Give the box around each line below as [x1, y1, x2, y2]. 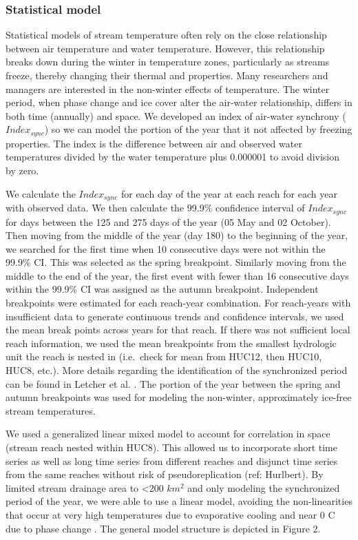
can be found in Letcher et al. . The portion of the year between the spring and [6, 376, 341, 391]
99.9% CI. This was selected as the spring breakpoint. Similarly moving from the [6, 255, 346, 269]
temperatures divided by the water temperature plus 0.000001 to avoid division [6, 149, 340, 164]
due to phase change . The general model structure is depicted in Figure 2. [6, 521, 321, 535]
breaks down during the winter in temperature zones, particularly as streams [6, 54, 330, 69]
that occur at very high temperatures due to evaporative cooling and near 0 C [6, 507, 335, 521]
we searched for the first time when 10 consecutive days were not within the [6, 241, 326, 256]
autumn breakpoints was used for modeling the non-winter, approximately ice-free [6, 390, 352, 404]
